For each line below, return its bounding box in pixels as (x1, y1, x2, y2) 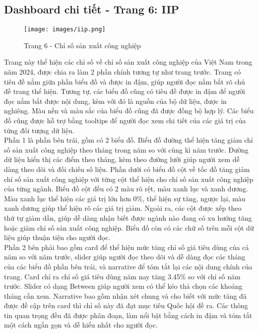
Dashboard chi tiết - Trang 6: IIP (4, 1, 180, 17)
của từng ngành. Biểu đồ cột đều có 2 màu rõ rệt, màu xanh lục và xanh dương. (4, 183, 248, 194)
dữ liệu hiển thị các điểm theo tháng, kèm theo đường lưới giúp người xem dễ (4, 154, 240, 165)
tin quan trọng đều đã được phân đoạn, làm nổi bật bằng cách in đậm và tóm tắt (4, 310, 253, 320)
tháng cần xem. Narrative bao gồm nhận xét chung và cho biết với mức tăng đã (4, 290, 247, 301)
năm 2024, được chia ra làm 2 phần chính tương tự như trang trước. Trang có (4, 67, 241, 77)
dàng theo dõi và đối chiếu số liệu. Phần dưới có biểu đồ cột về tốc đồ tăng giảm (4, 164, 250, 174)
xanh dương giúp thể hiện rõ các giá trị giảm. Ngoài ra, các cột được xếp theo (4, 203, 242, 213)
